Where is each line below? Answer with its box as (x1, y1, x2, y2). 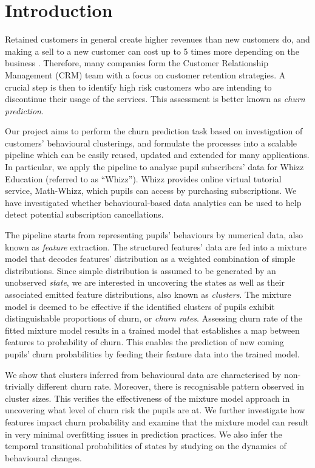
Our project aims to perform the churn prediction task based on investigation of (5, 125, 303, 137)
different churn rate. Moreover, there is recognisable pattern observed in (36, 380, 304, 393)
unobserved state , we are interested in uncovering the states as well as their (5, 276, 285, 289)
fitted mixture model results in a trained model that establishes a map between (5, 323, 300, 336)
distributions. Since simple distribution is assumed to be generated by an (5, 264, 276, 277)
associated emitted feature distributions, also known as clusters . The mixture (5, 288, 291, 300)
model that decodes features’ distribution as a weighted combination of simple (5, 252, 296, 265)
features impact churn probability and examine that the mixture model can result (5, 415, 309, 428)
